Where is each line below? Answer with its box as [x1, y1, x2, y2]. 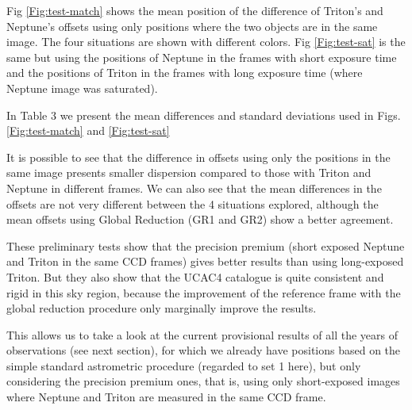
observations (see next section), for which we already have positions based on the [6, 342, 401, 358]
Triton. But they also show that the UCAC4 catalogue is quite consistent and [6, 268, 384, 285]
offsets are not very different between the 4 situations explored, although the [6, 195, 379, 212]
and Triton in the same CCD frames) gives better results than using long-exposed [6, 253, 404, 270]
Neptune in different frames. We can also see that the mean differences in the [6, 179, 382, 196]
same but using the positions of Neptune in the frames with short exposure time [6, 48, 397, 65]
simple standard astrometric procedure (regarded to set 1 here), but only [6, 357, 361, 374]
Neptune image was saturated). [6, 79, 158, 96]
